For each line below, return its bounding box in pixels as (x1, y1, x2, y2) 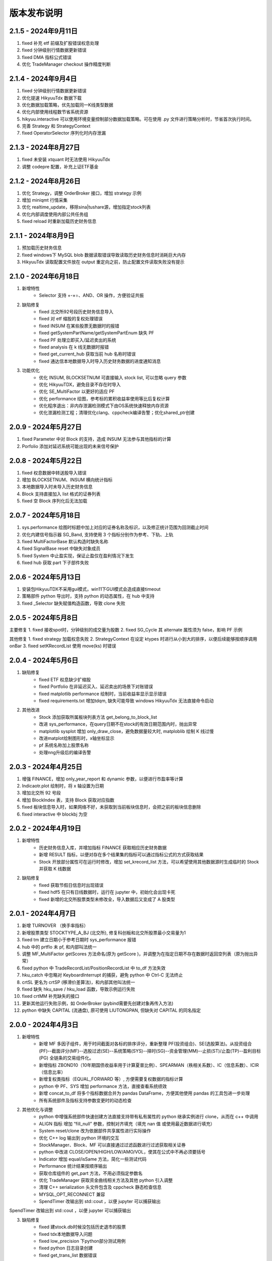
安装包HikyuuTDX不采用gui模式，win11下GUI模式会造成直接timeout (22, 586, 161, 592)
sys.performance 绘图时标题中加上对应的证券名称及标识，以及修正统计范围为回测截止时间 (22, 525, 209, 531)
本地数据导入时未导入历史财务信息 (22, 484, 93, 490)
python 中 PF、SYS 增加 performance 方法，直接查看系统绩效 (39, 1083, 167, 1089)
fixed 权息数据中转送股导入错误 (22, 470, 87, 476)
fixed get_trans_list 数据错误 (39, 1252, 97, 1258)
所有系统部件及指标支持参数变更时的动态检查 (39, 1097, 132, 1103)
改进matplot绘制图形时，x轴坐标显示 (39, 735, 115, 741)
